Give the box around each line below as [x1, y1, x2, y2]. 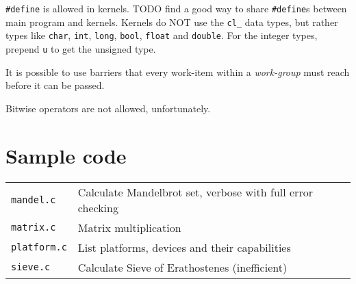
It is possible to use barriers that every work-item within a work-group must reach [5, 64, 350, 79]
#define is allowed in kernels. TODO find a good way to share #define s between [5, 1, 347, 15]
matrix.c [11, 222, 56, 233]
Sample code [5, 141, 127, 169]
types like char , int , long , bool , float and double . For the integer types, [5, 28, 318, 42]
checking [77, 199, 118, 216]
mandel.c [11, 194, 56, 205]
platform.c [11, 242, 67, 253]
